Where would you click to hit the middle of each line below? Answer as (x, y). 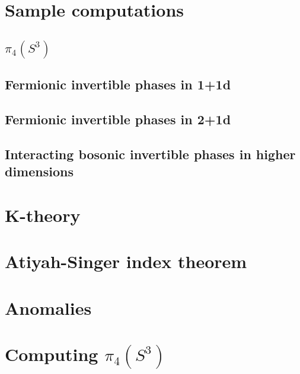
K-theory (43, 215)
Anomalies (48, 307)
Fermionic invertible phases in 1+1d (118, 84)
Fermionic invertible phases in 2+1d (118, 119)
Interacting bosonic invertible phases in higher (150, 154)
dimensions (39, 171)
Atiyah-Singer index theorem (126, 261)
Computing (52, 354)
